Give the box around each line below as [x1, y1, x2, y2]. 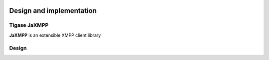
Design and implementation [9, 6, 97, 15]
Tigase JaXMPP [9, 22, 49, 29]
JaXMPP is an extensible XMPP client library [9, 32, 101, 38]
